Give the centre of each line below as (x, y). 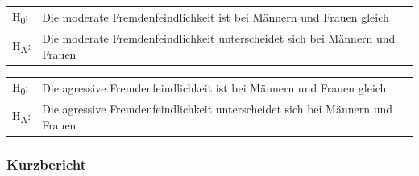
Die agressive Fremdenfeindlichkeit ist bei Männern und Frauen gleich (214, 87)
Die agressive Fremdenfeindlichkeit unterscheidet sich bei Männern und (218, 108)
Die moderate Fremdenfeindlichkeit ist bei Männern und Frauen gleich (216, 17)
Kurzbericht (46, 164)
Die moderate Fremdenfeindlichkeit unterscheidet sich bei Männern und (219, 38)
